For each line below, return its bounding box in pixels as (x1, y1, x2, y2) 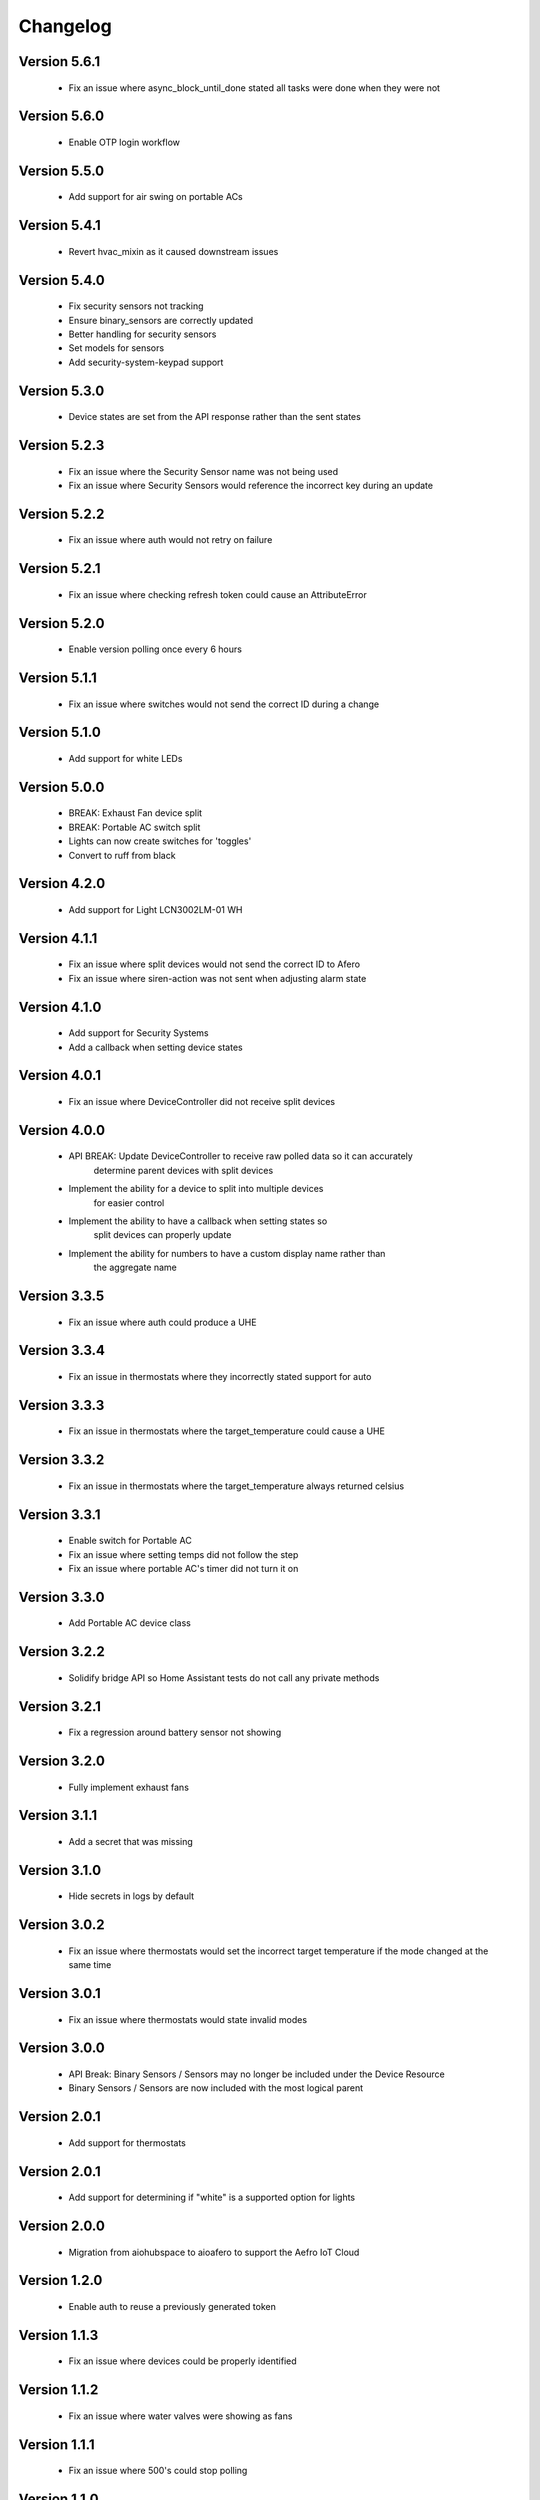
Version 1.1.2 (18, 2381, 99, 2399)
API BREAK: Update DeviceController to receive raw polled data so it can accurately (68, 1150, 414, 1162)
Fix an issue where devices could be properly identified (68, 2355, 297, 2367)
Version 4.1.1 (18, 930, 98, 947)
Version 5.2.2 (18, 505, 105, 522)
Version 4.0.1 (18, 1067, 102, 1084)
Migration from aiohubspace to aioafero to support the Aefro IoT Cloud (68, 2246, 360, 2258)
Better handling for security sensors (68, 328, 217, 340)
